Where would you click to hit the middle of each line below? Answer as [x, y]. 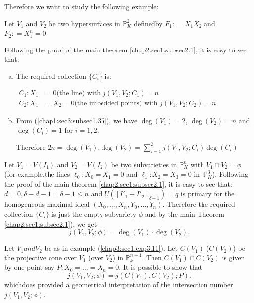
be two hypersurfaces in [84, 23]
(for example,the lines [37, 174]
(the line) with [79, 93]
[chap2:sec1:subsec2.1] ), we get [51, 224]
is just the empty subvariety [94, 214]
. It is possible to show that [161, 267]
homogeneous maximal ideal [47, 204]
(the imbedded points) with [116, 103]
